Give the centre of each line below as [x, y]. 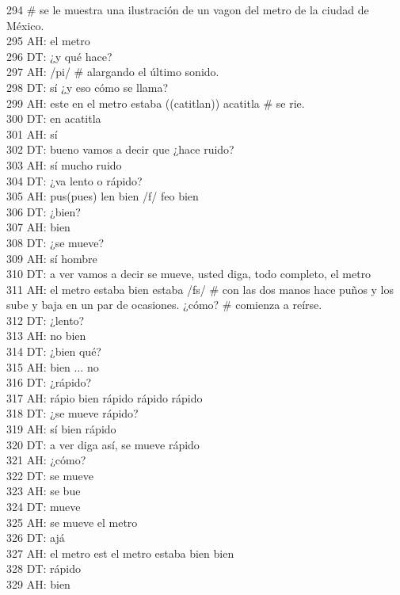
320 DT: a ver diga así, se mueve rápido [103, 444]
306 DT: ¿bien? [44, 211]
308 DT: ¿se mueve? [55, 242]
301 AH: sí [32, 133]
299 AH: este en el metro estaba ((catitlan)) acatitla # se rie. [156, 103]
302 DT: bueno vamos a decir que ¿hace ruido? [120, 149]
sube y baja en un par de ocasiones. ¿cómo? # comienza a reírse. [164, 305]
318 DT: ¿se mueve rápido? [72, 413]
